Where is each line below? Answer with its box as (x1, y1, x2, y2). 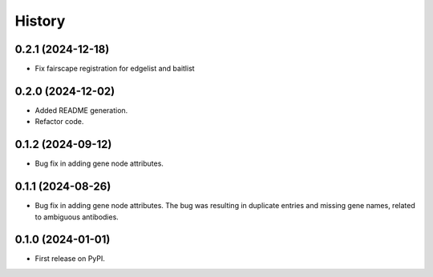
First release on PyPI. (34, 254, 106, 263)
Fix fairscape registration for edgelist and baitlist (34, 64, 196, 74)
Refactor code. (34, 117, 84, 126)
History (14, 12, 66, 30)
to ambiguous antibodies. (34, 212, 119, 222)
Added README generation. (34, 105, 128, 115)
